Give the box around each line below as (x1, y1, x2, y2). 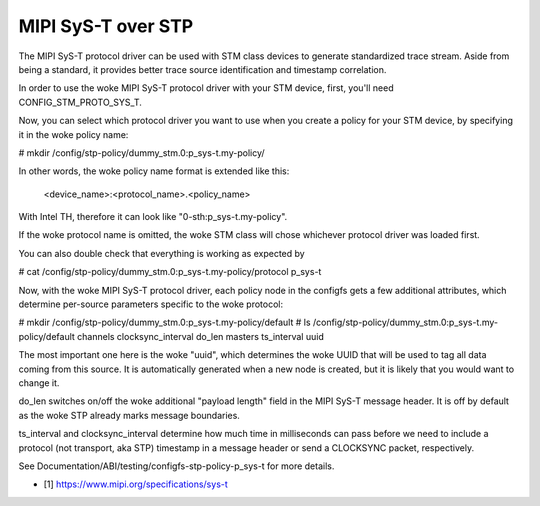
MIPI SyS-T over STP (18, 15, 194, 37)
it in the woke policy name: (18, 128, 129, 140)
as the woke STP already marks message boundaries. (18, 409, 240, 421)
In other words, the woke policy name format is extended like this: (18, 165, 290, 177)
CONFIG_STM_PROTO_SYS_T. (18, 96, 142, 108)
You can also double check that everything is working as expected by (18, 247, 305, 259)
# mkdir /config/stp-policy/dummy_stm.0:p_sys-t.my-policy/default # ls (18, 316, 311, 329)
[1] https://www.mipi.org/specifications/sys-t (43, 478, 229, 490)
